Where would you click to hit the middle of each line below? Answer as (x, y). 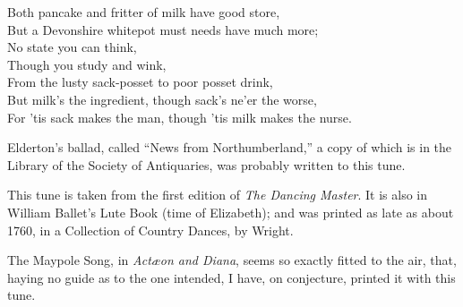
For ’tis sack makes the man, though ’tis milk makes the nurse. (180, 117)
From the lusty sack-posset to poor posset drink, (140, 82)
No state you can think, (72, 47)
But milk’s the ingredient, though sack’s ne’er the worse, (162, 99)
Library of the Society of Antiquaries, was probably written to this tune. (206, 164)
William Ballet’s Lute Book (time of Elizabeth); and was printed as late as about (231, 212)
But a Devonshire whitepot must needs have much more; (163, 29)
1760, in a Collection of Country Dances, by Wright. (150, 230)
